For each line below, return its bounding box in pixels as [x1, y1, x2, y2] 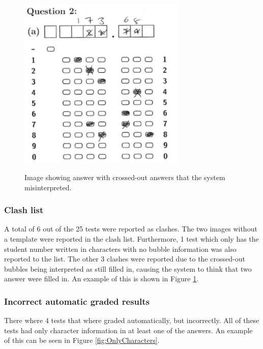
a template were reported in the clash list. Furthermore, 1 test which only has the [4, 234, 259, 244]
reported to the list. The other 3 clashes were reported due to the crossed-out [4, 253, 245, 264]
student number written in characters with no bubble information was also [4, 243, 237, 254]
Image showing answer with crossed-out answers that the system [24, 172, 225, 183]
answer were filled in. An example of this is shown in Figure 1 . [4, 273, 199, 284]
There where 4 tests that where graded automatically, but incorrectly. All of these [4, 315, 259, 326]
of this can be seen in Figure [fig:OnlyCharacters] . [4, 335, 160, 345]
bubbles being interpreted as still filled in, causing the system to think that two [4, 263, 252, 274]
